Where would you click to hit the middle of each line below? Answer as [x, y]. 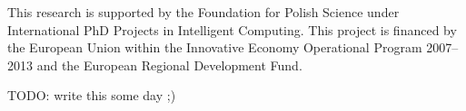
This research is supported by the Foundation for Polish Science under [203, 12]
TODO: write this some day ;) [92, 95]
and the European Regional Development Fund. [169, 65]
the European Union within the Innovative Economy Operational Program [215, 47]
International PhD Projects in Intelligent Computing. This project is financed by [232, 29]
